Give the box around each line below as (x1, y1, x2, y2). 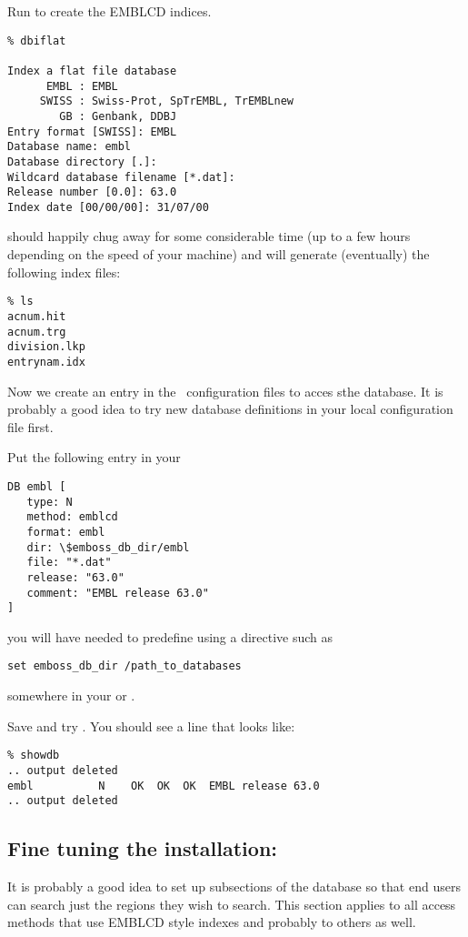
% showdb (7, 749, 60, 762)
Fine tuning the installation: (7, 834, 278, 862)
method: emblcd (26, 510, 118, 524)
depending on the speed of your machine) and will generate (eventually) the (7, 245, 430, 264)
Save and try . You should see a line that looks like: (7, 716, 295, 735)
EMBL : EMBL (45, 79, 118, 93)
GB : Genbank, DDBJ (59, 109, 177, 123)
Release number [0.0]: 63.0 (7, 186, 177, 199)
